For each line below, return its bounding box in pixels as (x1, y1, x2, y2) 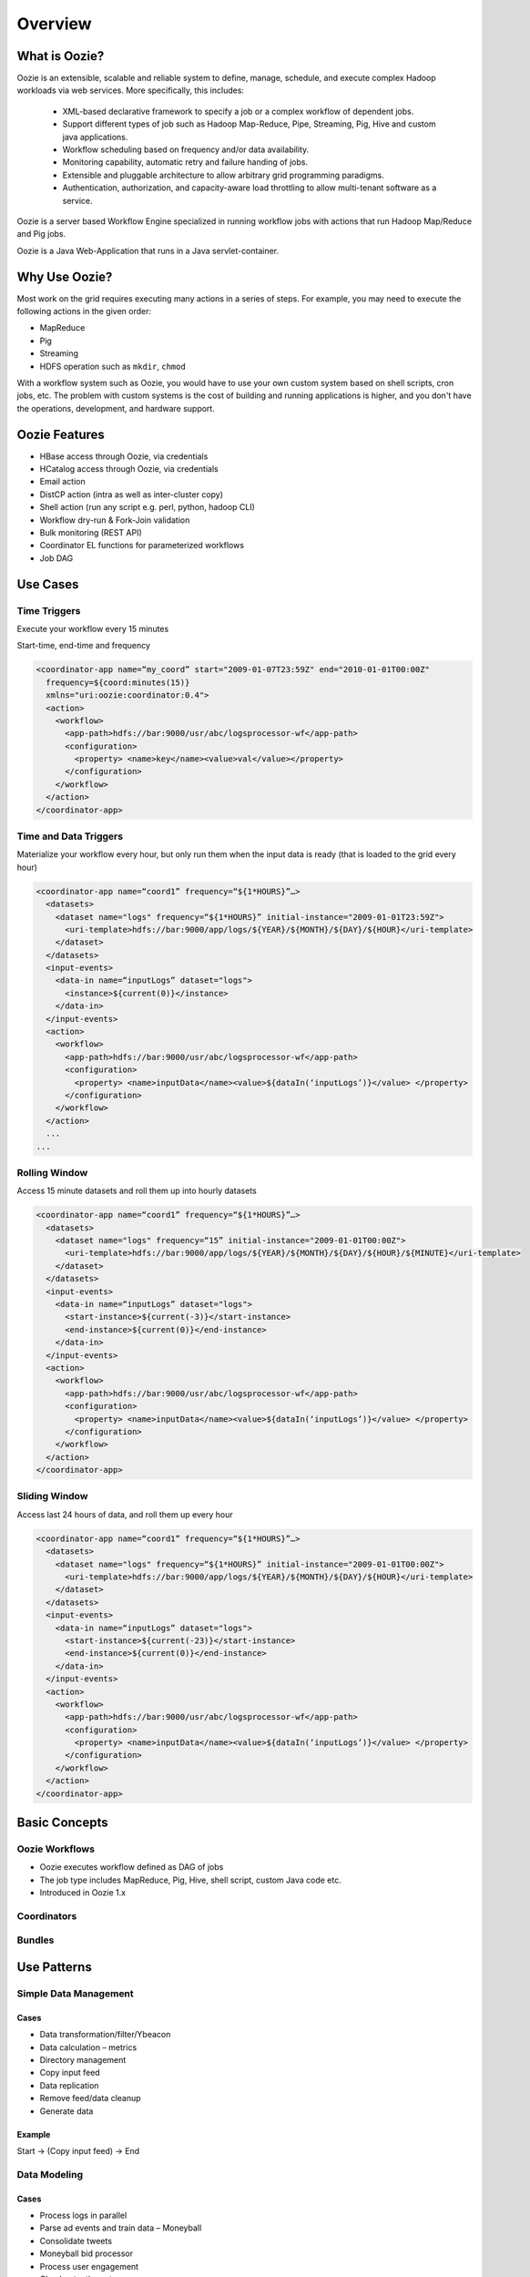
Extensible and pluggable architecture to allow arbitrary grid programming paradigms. (62, 169, 384, 180)
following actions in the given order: (16, 306, 152, 317)
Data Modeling (16, 2168, 84, 2180)
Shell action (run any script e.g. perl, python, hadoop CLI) (39, 502, 255, 513)
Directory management (39, 2055, 127, 2066)
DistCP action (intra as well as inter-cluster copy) (39, 488, 223, 500)
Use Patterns (16, 1959, 93, 1976)
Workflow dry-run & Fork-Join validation (39, 515, 190, 526)
